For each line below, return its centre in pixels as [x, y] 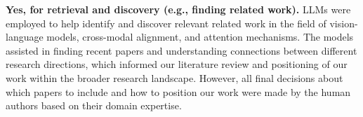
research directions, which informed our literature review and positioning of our [177, 64]
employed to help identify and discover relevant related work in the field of [166, 23]
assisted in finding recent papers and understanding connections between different [181, 50]
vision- [344, 23]
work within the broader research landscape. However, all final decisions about [174, 77]
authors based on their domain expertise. [94, 105]
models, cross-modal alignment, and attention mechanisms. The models [200, 37]
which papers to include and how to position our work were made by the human [178, 91]
